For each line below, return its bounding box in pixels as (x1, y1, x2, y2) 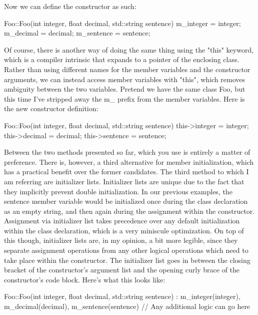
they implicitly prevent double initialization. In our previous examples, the (4, 186, 232, 196)
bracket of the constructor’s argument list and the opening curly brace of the (4, 264, 240, 275)
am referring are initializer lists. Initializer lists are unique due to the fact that (4, 176, 244, 186)
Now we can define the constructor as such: (4, 1, 136, 11)
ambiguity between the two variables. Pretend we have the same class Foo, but (4, 84, 245, 94)
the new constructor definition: (4, 103, 98, 114)
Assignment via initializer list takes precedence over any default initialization (4, 215, 240, 226)
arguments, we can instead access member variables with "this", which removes (4, 74, 245, 84)
